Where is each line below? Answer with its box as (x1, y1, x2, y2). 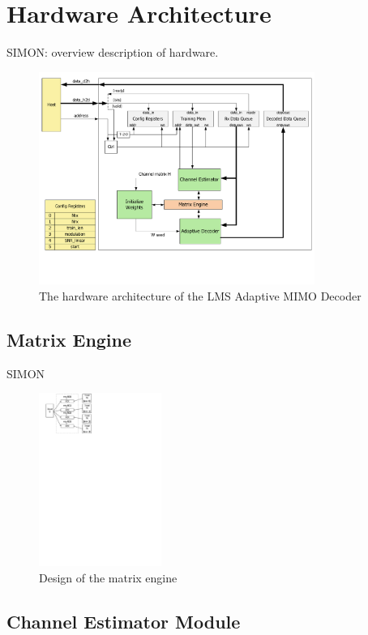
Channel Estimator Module (6, 608, 241, 633)
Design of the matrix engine (39, 569, 178, 586)
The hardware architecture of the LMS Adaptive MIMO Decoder (39, 288, 362, 305)
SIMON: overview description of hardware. (6, 44, 219, 61)
